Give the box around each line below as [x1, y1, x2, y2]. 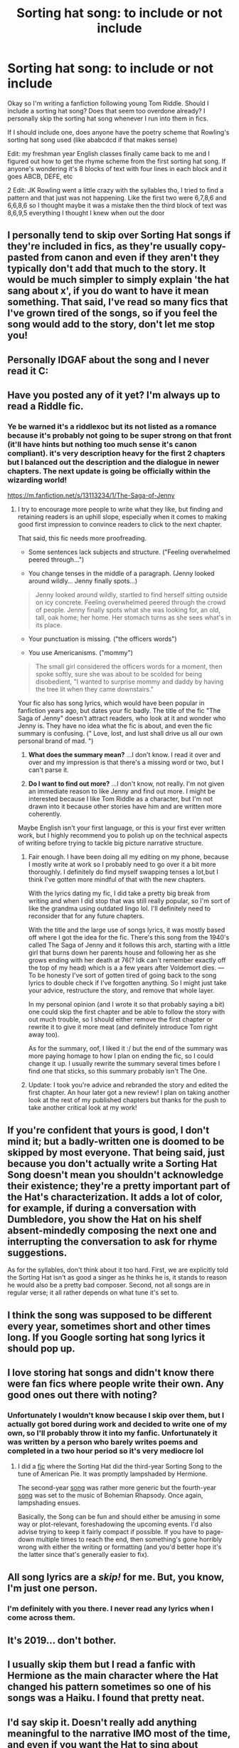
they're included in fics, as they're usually [7, 240, 198, 252]
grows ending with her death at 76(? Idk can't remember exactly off [28, 956, 226, 965]
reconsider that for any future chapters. [28, 912, 144, 920]
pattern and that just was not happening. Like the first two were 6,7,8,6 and [7, 193, 227, 202]
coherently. [28, 810, 62, 818]
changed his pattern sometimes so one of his [7, 1681, 211, 1693]
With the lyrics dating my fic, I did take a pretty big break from [28, 889, 211, 898]
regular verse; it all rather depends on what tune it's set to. [7, 1288, 179, 1297]
